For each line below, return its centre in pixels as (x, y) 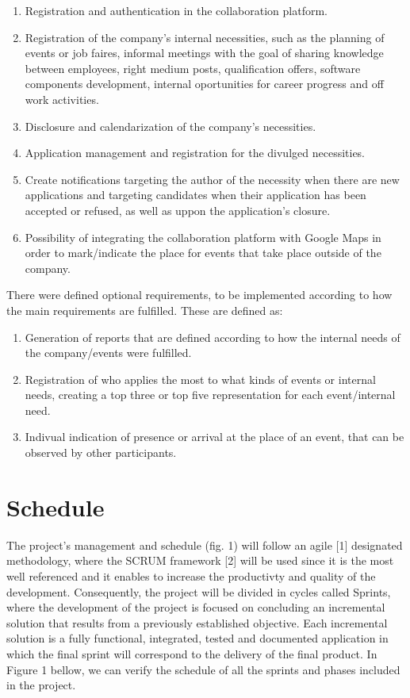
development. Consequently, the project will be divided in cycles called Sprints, (199, 591)
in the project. (41, 685)
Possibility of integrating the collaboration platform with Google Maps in (203, 237)
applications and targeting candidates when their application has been (195, 195)
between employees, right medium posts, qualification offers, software (193, 68)
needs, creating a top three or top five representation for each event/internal (210, 395)
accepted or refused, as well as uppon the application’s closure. (178, 210)
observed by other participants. (101, 453)
